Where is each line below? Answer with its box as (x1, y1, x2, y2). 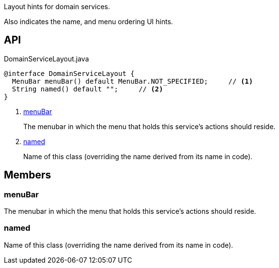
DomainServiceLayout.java (4, 54, 89, 63)
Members (4, 169, 51, 181)
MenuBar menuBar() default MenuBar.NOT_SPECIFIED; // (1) (12, 77, 253, 85)
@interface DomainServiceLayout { (4, 69, 135, 77)
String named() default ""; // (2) (12, 85, 163, 93)
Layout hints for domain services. (4, 2, 110, 11)
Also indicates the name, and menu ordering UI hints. (4, 17, 173, 26)
